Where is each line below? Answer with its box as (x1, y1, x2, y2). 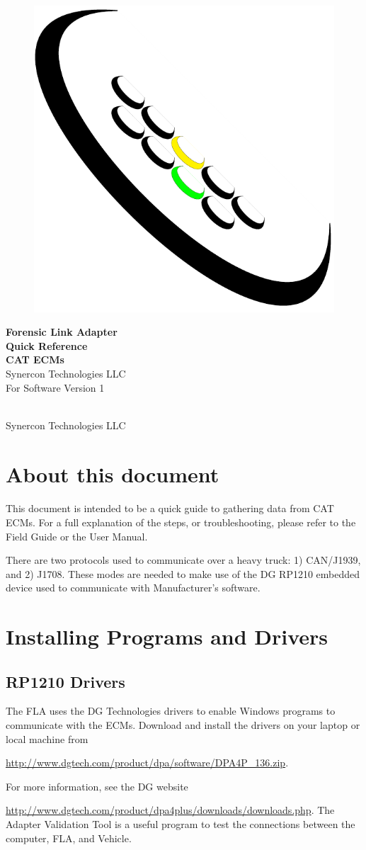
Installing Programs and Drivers (6, 622, 328, 651)
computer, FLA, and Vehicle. (6, 830, 132, 845)
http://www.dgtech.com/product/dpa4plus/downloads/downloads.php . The (6, 803, 335, 817)
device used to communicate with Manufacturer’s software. (6, 580, 261, 595)
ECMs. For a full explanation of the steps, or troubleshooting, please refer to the (6, 514, 356, 529)
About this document (6, 459, 219, 488)
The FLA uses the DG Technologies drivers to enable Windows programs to (6, 703, 336, 718)
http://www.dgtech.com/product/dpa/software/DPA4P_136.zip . (6, 755, 289, 770)
